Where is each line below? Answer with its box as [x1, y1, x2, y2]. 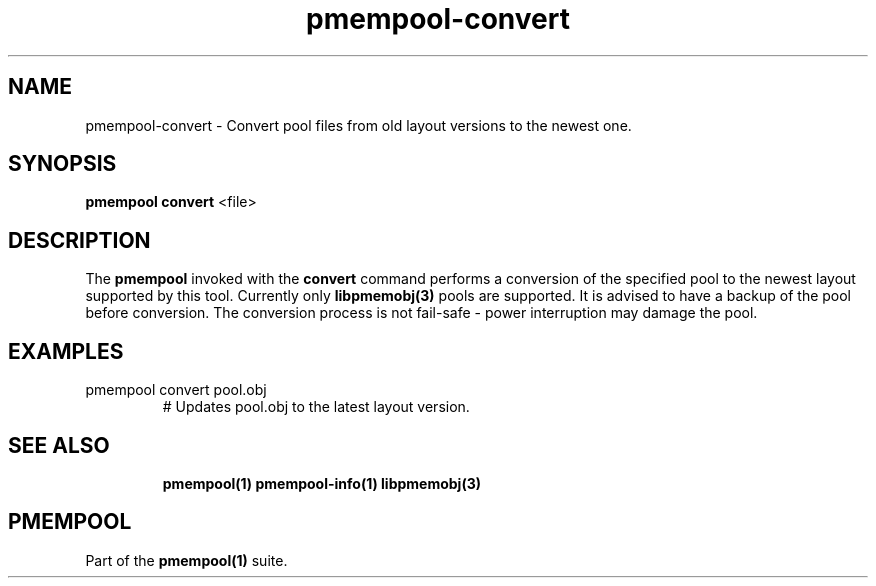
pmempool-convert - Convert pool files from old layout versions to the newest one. [85, 116, 632, 134]
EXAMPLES [8, 338, 124, 364]
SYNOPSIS [8, 151, 117, 177]
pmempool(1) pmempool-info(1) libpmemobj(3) [162, 474, 481, 492]
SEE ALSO [8, 432, 110, 458]
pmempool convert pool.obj [85, 381, 267, 399]
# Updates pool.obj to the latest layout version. [162, 398, 470, 416]
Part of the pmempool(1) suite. [85, 551, 288, 569]
